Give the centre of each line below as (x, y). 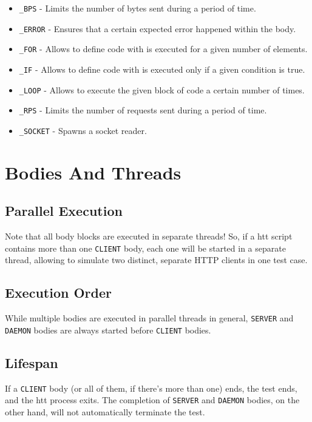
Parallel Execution (64, 211)
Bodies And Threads (93, 172)
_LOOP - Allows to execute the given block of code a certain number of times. (162, 89)
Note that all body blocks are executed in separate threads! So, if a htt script (149, 236)
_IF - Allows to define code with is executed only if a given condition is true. (162, 69)
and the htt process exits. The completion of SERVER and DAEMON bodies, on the (152, 400)
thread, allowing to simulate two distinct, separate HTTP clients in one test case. (156, 260)
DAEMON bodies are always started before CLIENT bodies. (108, 330)
